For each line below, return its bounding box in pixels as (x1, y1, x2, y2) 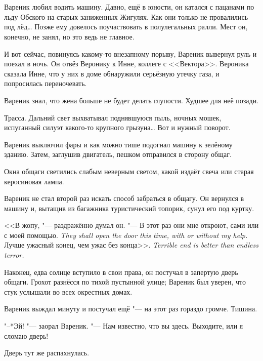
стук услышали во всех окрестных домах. (4, 286, 133, 297)
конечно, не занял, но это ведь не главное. (4, 31, 135, 42)
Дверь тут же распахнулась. (4, 347, 90, 358)
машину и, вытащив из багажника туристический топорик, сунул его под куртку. (4, 203, 254, 213)
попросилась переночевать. (4, 78, 87, 89)
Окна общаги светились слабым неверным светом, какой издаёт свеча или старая (4, 166, 254, 176)
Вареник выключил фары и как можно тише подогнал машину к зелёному (4, 139, 233, 149)
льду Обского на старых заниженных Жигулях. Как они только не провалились (4, 11, 248, 22)
